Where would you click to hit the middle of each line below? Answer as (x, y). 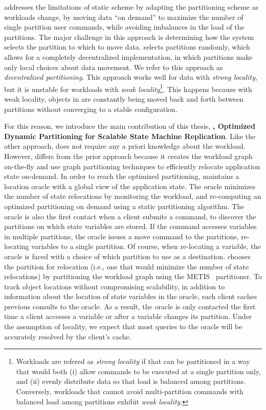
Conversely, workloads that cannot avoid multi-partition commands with (130, 391)
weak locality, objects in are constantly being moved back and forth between (124, 99)
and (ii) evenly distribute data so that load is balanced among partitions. (131, 381)
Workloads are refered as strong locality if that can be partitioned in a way (133, 361)
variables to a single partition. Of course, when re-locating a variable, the (146, 246)
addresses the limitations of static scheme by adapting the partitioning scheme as (131, 7)
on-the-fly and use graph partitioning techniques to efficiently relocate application (132, 166)
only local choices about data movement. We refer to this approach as (114, 67)
